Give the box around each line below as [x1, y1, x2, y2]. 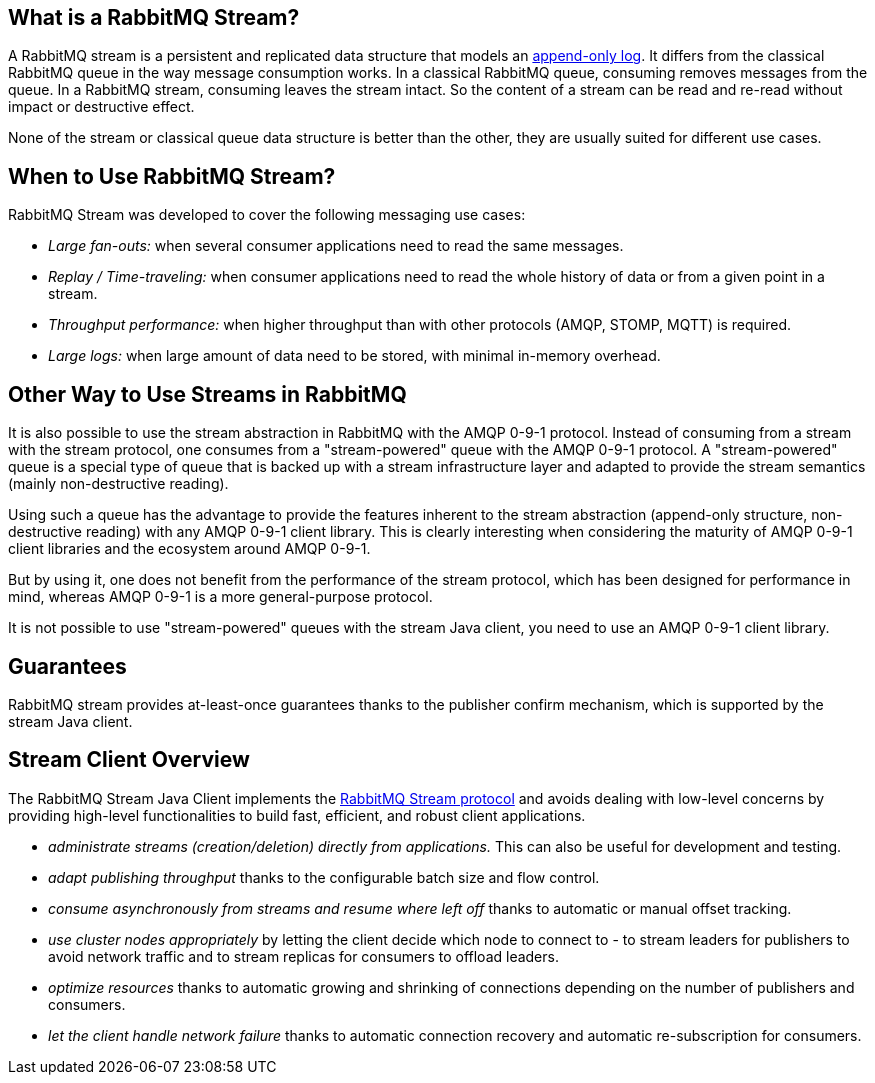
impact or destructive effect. [8, 98, 195, 116]
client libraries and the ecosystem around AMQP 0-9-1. [8, 540, 371, 558]
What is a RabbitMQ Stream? [8, 5, 300, 30]
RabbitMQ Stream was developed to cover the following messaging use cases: [8, 206, 526, 224]
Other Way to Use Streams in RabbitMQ [8, 381, 407, 407]
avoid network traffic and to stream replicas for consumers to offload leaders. [48, 947, 559, 965]
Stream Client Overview [8, 747, 250, 773]
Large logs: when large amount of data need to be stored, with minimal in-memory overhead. [48, 347, 661, 365]
